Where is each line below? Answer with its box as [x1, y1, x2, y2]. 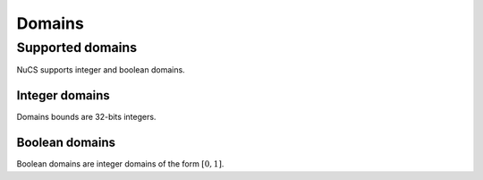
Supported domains [16, 39, 138, 56]
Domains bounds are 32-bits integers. [16, 112, 157, 123]
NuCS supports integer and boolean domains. [16, 64, 185, 75]
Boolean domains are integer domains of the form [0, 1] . [16, 159, 225, 169]
